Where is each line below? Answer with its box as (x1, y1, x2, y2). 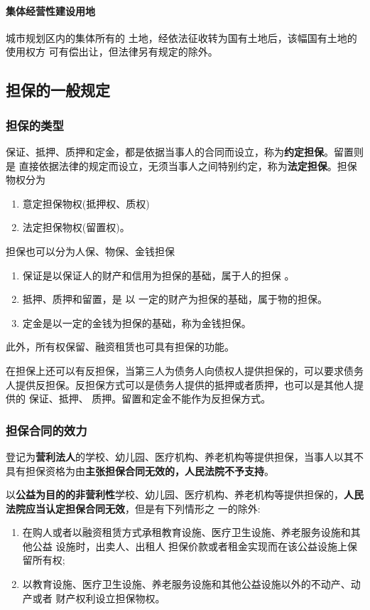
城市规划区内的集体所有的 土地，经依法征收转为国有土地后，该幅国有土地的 (6, 30, 357, 45)
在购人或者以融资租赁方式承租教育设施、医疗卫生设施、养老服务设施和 (22, 525, 351, 540)
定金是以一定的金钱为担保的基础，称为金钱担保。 (22, 315, 251, 330)
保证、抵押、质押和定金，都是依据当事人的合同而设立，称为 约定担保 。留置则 (6, 144, 364, 159)
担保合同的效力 (6, 421, 87, 439)
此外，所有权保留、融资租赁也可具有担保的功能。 (6, 339, 234, 354)
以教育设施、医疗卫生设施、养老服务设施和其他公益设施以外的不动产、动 (22, 577, 361, 592)
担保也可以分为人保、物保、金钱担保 (6, 243, 175, 258)
